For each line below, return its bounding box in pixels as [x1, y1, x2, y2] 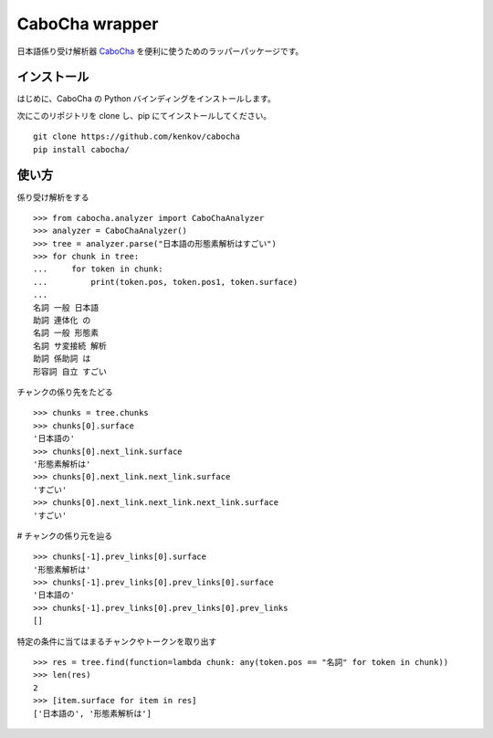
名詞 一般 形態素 [33, 328, 100, 338]
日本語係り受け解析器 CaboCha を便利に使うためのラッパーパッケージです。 [16, 46, 304, 57]
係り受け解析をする [16, 192, 89, 203]
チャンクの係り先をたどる [16, 386, 113, 397]
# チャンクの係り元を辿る [16, 530, 113, 541]
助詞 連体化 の [33, 315, 91, 326]
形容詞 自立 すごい [33, 366, 107, 376]
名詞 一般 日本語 [33, 302, 100, 312]
